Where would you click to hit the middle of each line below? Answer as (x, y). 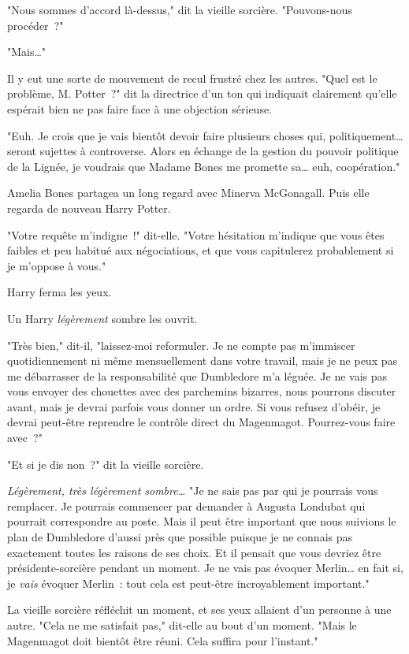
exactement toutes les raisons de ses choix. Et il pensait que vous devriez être (194, 552)
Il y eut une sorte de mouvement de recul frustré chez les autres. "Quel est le (192, 78)
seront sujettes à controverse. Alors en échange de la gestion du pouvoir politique (203, 151)
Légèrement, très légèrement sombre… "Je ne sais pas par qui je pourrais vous (193, 490)
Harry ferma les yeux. (59, 292)
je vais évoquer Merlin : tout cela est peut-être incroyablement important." (188, 583)
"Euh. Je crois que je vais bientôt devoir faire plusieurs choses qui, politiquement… (205, 135)
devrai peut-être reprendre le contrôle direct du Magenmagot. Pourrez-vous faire (201, 422)
